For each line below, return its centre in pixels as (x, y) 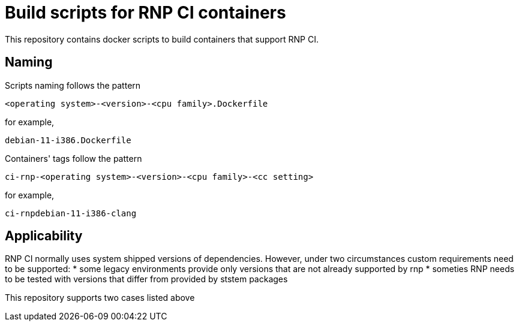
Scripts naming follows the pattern (73, 85)
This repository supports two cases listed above (100, 298)
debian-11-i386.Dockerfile (68, 140)
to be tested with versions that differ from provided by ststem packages (146, 279)
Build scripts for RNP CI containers (145, 13)
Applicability (44, 236)
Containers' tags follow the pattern (73, 158)
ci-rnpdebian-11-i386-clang (71, 213)
